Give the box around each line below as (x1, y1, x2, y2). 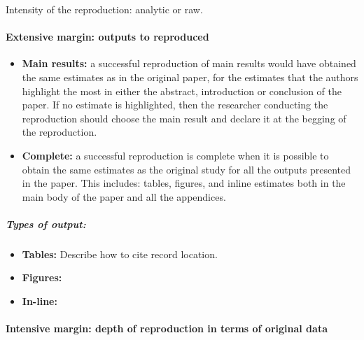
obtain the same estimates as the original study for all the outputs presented (22, 162, 351, 176)
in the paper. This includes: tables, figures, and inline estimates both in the (22, 176, 346, 190)
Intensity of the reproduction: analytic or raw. (6, 2, 203, 16)
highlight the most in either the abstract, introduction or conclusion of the (22, 83, 342, 98)
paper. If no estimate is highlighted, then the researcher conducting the (22, 97, 328, 112)
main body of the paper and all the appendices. (22, 189, 226, 204)
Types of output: (6, 216, 86, 231)
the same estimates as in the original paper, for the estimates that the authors (22, 69, 358, 84)
